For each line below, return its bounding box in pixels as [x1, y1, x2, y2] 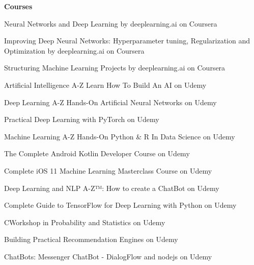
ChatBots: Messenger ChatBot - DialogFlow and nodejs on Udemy [4, 251, 212, 261]
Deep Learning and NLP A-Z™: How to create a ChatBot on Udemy [4, 182, 219, 193]
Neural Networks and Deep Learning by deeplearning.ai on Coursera [4, 18, 217, 29]
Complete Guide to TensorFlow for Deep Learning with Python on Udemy [4, 200, 237, 210]
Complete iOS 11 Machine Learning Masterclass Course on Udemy [4, 165, 212, 176]
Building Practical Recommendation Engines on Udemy [4, 234, 178, 245]
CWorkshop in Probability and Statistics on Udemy [4, 216, 165, 227]
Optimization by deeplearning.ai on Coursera [4, 45, 145, 56]
